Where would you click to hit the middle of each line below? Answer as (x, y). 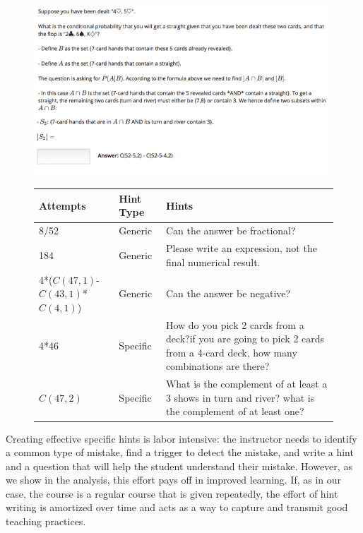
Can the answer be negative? (228, 293)
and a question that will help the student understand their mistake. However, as (179, 466)
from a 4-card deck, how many (231, 352)
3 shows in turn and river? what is (240, 397)
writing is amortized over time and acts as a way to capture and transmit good (177, 507)
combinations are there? (218, 366)
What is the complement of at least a (246, 384)
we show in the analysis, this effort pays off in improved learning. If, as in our (174, 480)
